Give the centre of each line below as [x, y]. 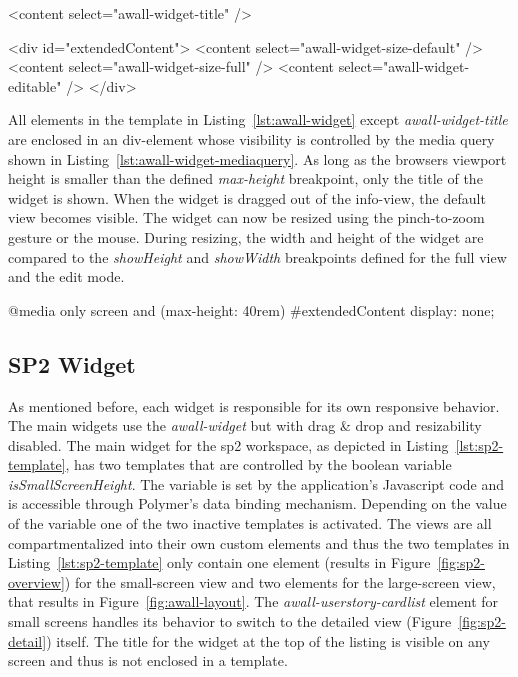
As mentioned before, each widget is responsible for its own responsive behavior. [254, 405]
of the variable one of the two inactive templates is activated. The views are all [250, 523]
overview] [36, 581]
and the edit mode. [66, 276]
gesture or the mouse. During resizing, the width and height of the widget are [246, 236]
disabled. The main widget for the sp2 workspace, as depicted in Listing [228, 444]
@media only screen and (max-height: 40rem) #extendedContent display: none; [251, 309]
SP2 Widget [72, 363]
